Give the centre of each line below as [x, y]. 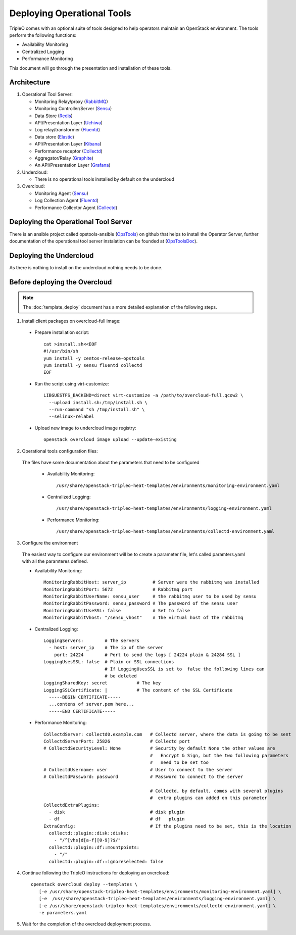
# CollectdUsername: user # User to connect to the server [138, 770]
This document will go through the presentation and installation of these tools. [90, 68]
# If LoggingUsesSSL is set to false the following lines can [184, 669]
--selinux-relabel [71, 416]
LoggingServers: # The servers [92, 641]
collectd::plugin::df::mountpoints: [94, 847]
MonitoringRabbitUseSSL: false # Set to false [117, 610]
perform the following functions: [43, 35]
